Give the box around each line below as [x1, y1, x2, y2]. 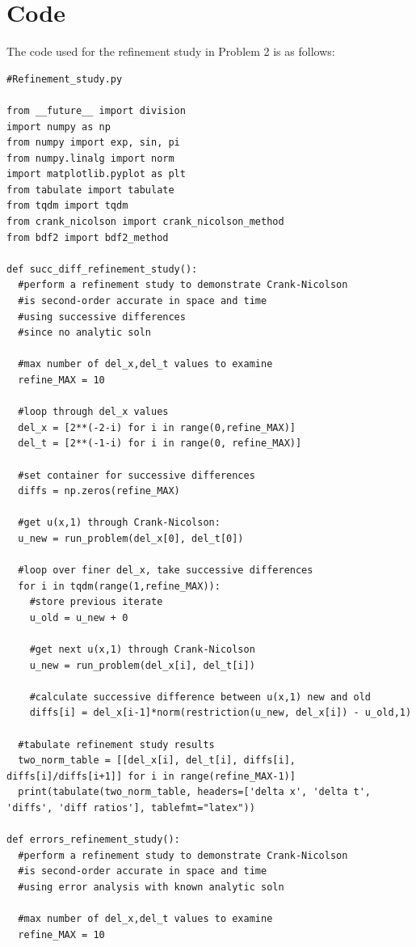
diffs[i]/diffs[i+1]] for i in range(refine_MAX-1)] [6, 770, 296, 782]
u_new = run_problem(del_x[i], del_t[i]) [29, 659, 255, 671]
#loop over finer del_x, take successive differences [18, 564, 313, 577]
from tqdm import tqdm [6, 200, 128, 212]
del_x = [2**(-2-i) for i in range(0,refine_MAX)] [18, 421, 296, 433]
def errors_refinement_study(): [6, 834, 180, 846]
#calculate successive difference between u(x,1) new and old [29, 691, 372, 703]
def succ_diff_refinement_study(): [6, 263, 198, 275]
